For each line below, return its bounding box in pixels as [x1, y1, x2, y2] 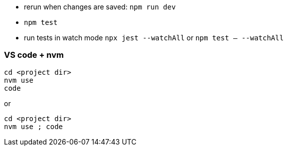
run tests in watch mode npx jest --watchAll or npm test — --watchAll [24, 33, 284, 42]
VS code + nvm [4, 50, 64, 60]
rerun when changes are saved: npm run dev [24, 2, 176, 11]
